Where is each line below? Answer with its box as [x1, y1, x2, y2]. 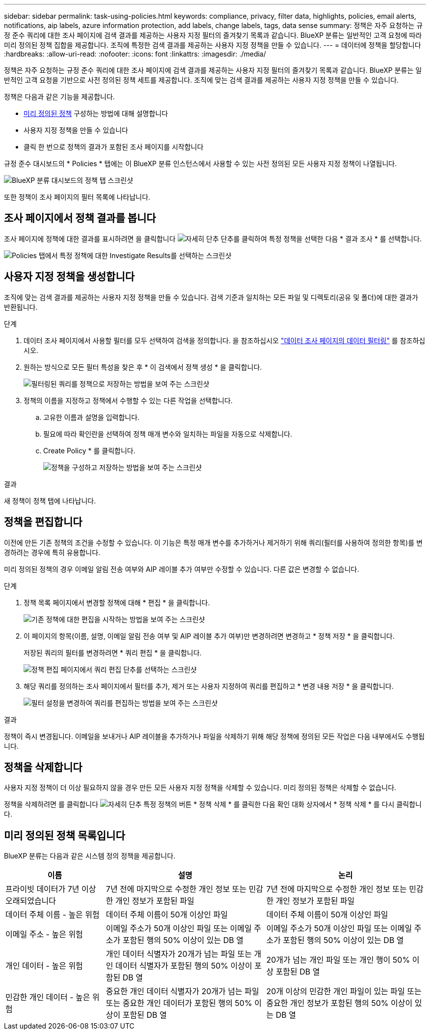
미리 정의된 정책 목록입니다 [4, 829, 125, 842]
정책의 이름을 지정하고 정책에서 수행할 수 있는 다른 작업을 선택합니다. [24, 396, 233, 405]
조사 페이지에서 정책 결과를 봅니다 [4, 212, 156, 225]
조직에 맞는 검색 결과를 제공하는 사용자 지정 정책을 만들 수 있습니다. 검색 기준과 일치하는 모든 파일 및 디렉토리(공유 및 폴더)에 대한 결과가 [4, 293, 418, 301]
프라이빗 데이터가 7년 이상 [5, 884, 96, 894]
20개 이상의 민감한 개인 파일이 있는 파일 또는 [266, 986, 422, 997]
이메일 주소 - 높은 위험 [5, 929, 83, 940]
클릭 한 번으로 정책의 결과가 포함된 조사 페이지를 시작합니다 [24, 143, 204, 151]
